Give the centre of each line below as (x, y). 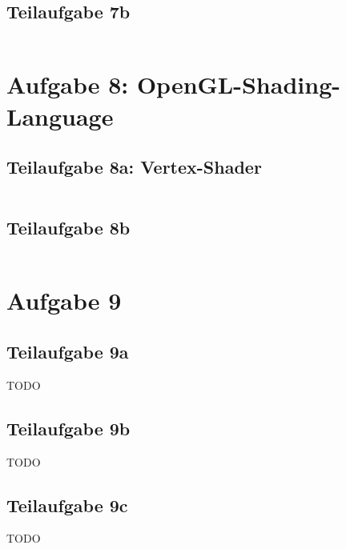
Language (60, 116)
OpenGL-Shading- (238, 84)
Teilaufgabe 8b (68, 228)
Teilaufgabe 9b (68, 428)
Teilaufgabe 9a (68, 351)
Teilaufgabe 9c (67, 505)
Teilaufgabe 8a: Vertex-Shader (134, 167)
